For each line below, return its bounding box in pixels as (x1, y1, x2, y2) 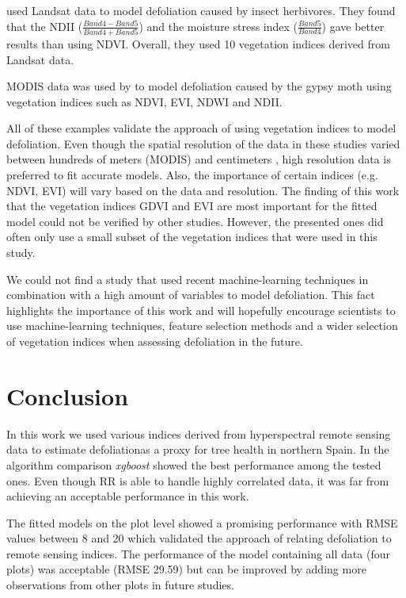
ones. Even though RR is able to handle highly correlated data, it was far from (6, 472, 389, 489)
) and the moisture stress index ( (138, 17, 298, 34)
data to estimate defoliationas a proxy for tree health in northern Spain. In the (6, 441, 389, 458)
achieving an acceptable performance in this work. (6, 488, 249, 504)
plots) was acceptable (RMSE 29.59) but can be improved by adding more (6, 561, 366, 577)
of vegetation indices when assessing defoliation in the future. (6, 333, 303, 349)
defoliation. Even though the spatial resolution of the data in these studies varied (6, 135, 400, 151)
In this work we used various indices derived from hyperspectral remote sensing (6, 425, 391, 442)
